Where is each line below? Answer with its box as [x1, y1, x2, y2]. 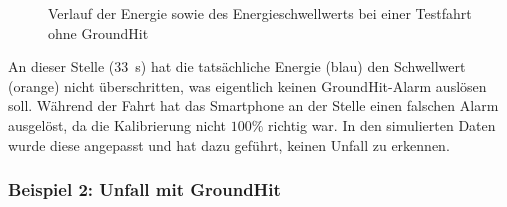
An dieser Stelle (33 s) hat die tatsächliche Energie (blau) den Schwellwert [8, 56, 466, 77]
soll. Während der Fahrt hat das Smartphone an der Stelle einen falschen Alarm [8, 95, 499, 116]
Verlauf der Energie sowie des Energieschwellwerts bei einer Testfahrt [48, 3, 472, 23]
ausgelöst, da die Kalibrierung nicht [8, 114, 227, 135]
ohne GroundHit [48, 22, 149, 43]
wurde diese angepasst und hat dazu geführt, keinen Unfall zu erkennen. [8, 134, 450, 155]
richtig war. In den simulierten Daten [268, 114, 496, 135]
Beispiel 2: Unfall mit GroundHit [8, 177, 281, 202]
